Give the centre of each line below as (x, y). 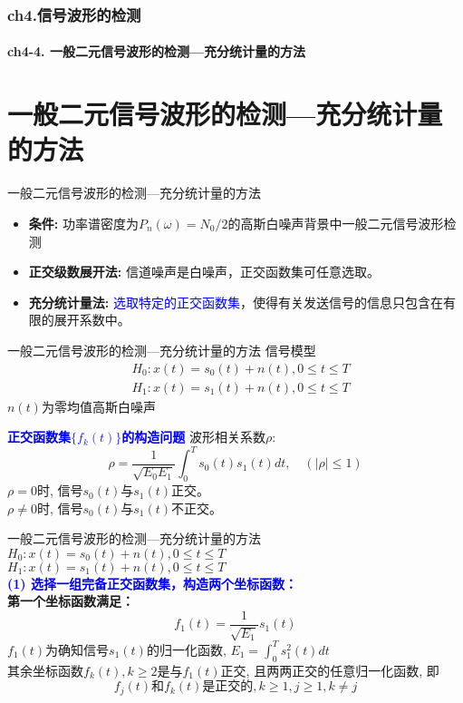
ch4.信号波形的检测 (74, 14)
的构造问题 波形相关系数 (193, 437)
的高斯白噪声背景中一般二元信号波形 (336, 223)
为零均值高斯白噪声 (98, 406)
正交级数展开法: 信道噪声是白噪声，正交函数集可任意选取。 (204, 272)
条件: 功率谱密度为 (83, 223)
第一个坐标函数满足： (71, 601)
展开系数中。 (92, 320)
